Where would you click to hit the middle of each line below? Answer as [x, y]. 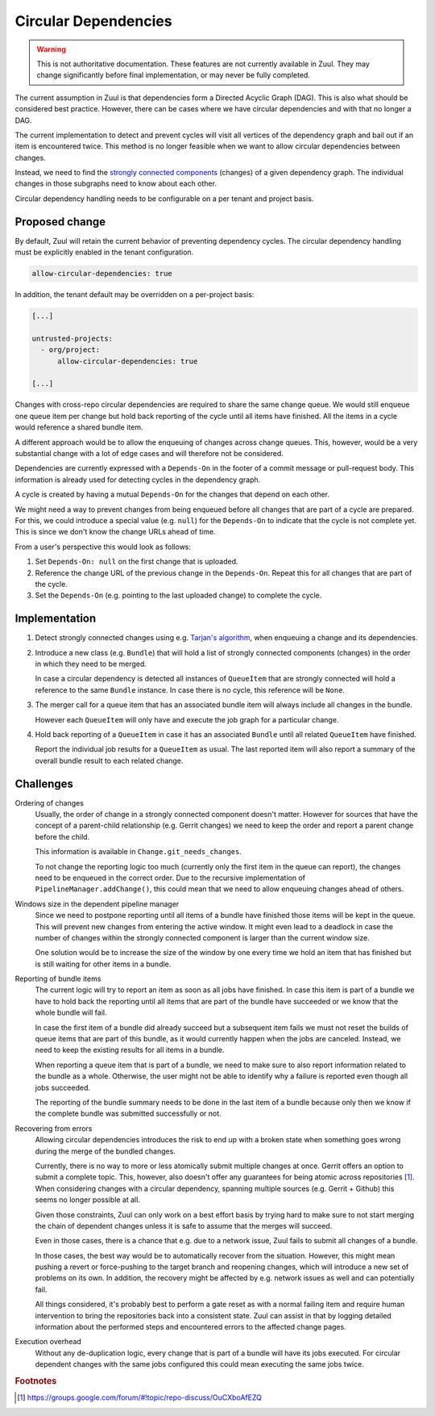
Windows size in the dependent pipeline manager [97, 903]
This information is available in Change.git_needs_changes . [138, 852]
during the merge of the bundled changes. [106, 1151]
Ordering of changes [50, 802]
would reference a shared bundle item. [79, 427]
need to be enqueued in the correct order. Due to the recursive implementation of [170, 878]
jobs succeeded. [63, 1087]
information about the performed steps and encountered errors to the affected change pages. [191, 1327]
